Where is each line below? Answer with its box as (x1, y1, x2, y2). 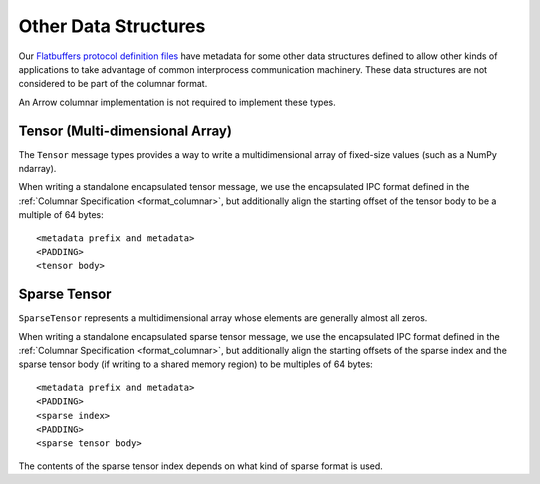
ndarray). (18, 163, 57, 175)
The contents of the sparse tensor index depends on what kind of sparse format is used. (18, 460, 384, 472)
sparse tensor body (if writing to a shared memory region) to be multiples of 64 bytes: (18, 358, 374, 370)
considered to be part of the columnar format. (18, 78, 208, 90)
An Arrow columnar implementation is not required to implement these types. (18, 96, 337, 108)
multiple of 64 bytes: (18, 209, 104, 221)
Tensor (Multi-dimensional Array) (18, 122, 232, 139)
